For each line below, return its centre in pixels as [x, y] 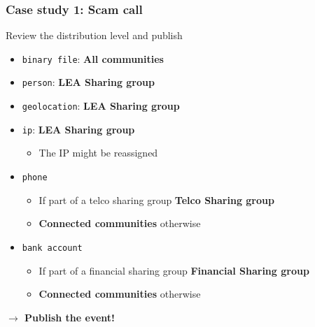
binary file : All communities [93, 58]
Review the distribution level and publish [94, 35]
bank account [52, 248]
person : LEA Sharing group [88, 82]
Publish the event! [70, 317]
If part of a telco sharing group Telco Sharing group [156, 199]
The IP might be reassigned [98, 153]
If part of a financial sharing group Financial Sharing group [174, 270]
